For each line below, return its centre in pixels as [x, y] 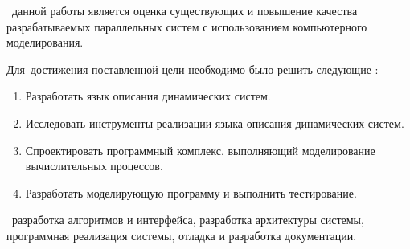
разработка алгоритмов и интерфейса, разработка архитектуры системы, [188, 220]
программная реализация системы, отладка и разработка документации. [182, 235]
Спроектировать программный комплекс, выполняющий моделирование [200, 150]
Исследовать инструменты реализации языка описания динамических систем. [215, 122]
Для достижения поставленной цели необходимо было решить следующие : [193, 69]
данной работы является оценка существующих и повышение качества [184, 10]
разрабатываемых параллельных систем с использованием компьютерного [187, 26]
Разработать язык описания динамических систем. [148, 96]
